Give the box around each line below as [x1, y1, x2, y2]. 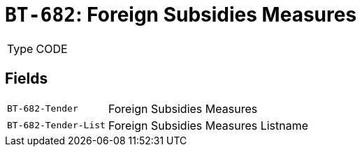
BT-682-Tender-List [7, 120, 106, 131]
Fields [5, 70, 48, 88]
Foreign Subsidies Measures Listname [108, 118, 309, 132]
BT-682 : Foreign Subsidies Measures [5, 3, 357, 26]
